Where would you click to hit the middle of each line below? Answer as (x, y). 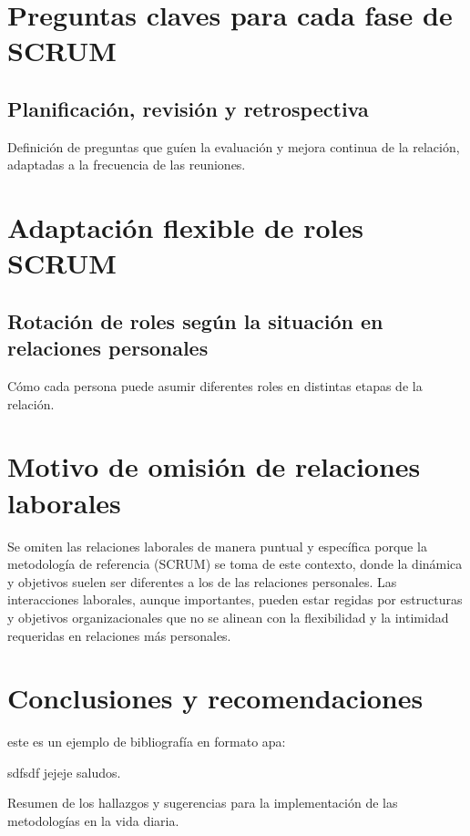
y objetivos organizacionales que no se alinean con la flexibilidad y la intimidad (228, 617)
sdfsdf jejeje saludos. (64, 772)
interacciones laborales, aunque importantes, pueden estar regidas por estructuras (235, 599)
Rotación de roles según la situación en (195, 320)
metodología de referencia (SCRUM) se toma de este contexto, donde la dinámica (235, 564)
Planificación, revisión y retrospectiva (188, 108)
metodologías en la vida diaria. (93, 821)
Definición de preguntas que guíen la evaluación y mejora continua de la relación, (234, 146)
